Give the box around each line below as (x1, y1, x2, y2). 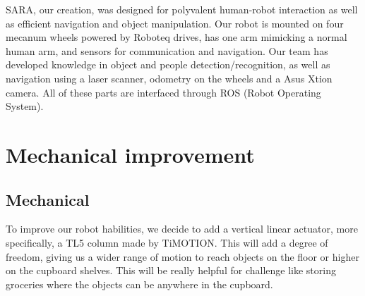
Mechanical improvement (6, 140, 255, 168)
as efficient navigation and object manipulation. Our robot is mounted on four (6, 16, 344, 30)
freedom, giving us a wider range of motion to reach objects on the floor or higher (6, 249, 359, 264)
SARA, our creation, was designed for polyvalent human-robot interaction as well (6, 2, 358, 16)
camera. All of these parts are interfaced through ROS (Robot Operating (6, 85, 321, 99)
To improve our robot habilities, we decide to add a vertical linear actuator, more (6, 221, 358, 236)
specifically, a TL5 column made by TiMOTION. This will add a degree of (6, 235, 328, 249)
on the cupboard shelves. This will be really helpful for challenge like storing (6, 263, 336, 278)
